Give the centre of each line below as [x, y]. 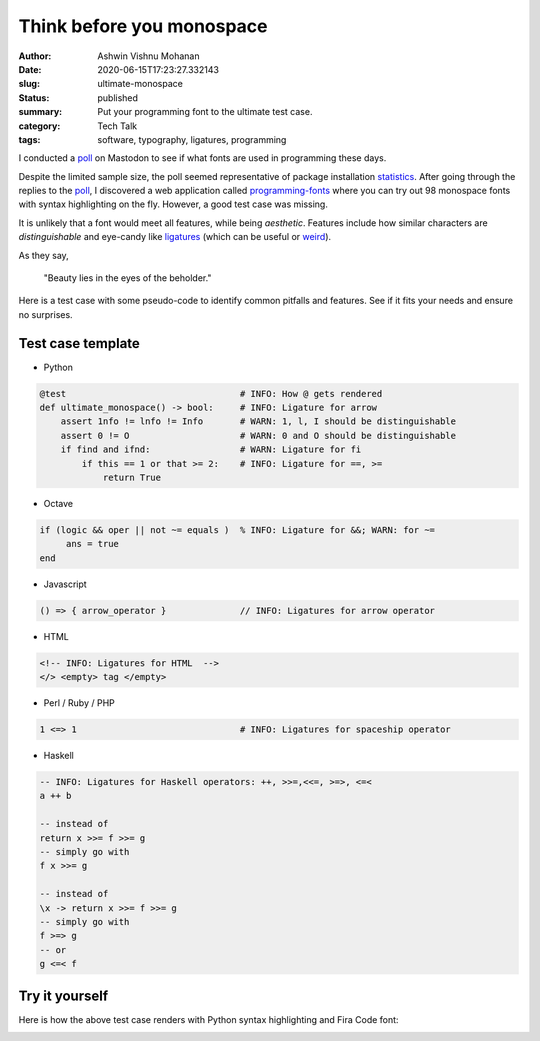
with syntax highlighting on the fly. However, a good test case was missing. [173, 204]
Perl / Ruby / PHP [79, 703]
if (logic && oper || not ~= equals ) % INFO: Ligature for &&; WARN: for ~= [237, 530]
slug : [29, 84]
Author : [35, 56]
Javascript [65, 584]
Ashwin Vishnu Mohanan [148, 56]
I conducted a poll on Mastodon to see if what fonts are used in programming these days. [202, 158]
